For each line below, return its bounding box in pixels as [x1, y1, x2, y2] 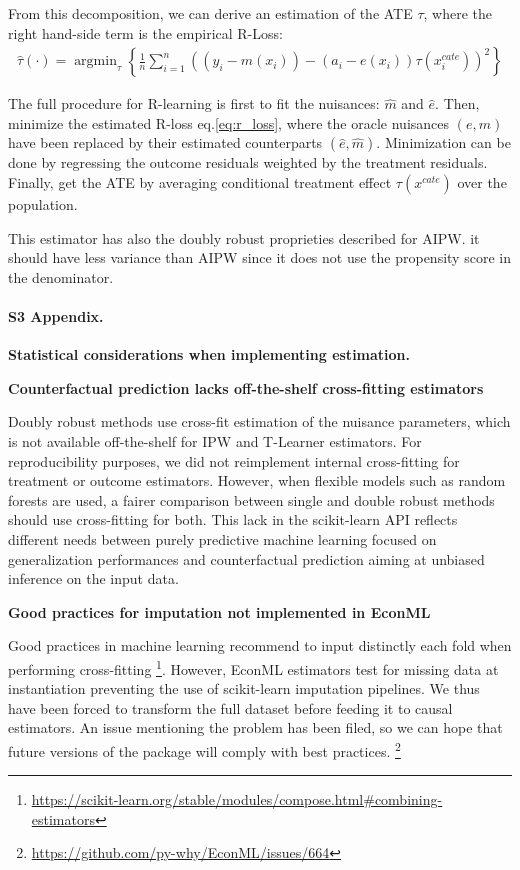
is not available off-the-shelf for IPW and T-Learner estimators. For [8, 430, 422, 451]
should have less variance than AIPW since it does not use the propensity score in [8, 247, 511, 268]
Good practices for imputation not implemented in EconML [8, 601, 431, 622]
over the [457, 172, 507, 192]
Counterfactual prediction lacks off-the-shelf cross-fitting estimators [8, 377, 484, 398]
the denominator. [8, 266, 114, 287]
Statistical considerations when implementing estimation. [8, 344, 411, 365]
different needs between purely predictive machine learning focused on [8, 528, 437, 549]
